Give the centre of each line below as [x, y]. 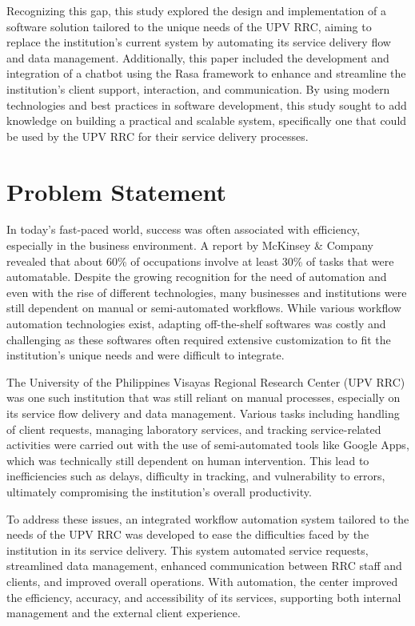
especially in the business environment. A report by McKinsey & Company [190, 245]
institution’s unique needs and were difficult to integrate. [146, 355]
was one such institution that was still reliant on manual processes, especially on [204, 397]
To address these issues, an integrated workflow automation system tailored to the [208, 518]
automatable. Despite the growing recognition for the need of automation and [197, 277]
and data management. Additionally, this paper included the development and [198, 57]
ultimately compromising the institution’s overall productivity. [159, 491]
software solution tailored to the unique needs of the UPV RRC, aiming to [189, 26]
